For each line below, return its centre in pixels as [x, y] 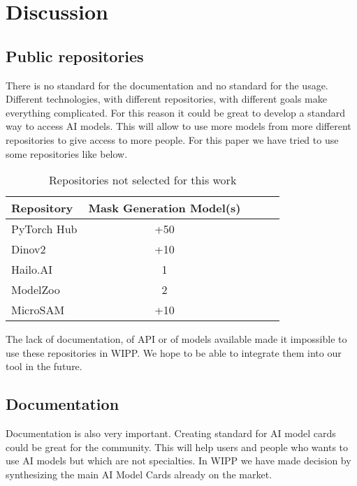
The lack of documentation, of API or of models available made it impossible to [176, 339]
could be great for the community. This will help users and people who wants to [177, 447]
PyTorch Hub [44, 229]
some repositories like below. [67, 153]
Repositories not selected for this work [143, 180]
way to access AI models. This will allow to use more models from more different [178, 126]
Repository [42, 208]
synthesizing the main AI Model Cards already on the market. [139, 474]
